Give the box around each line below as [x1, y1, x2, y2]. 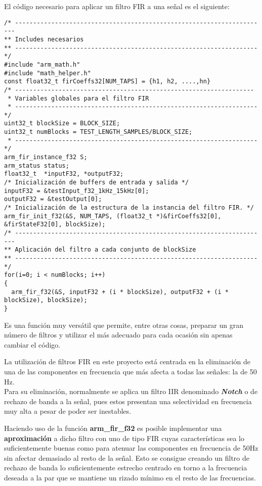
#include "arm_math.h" [4, 61, 80, 68]
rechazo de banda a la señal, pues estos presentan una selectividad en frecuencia [4, 396, 252, 406]
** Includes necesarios [4, 35, 84, 43]
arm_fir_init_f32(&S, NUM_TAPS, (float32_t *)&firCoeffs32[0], [4, 212, 222, 220]
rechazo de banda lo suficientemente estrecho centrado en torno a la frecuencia [4, 462, 247, 473]
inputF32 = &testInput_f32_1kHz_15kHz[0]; [4, 187, 149, 195]
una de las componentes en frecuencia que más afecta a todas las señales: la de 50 [4, 366, 257, 376]
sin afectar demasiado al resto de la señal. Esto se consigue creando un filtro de [4, 452, 250, 463]
